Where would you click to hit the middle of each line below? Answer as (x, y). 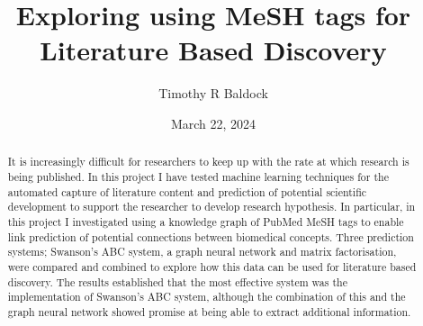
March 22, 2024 (213, 123)
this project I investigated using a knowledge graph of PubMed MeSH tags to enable (206, 221)
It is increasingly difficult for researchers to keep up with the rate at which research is (208, 162)
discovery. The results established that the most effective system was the (177, 281)
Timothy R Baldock (213, 93)
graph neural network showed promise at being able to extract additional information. (209, 311)
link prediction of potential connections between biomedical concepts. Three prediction (211, 236)
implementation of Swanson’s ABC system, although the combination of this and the (207, 297)
